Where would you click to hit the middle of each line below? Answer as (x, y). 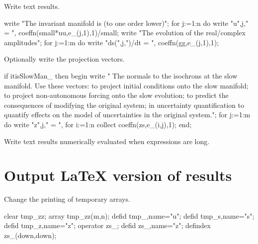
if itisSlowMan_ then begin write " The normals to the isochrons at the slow (121, 75)
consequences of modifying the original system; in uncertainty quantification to (124, 105)
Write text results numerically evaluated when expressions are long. (107, 141)
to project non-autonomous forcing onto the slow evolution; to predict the (116, 95)
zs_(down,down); (30, 235)
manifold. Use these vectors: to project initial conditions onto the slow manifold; (126, 85)
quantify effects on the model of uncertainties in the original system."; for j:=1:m (127, 115)
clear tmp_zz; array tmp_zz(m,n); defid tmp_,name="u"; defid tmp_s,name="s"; (129, 215)
